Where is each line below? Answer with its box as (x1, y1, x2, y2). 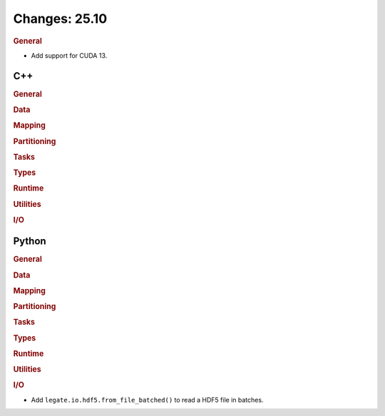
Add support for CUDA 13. (31, 51, 108, 60)
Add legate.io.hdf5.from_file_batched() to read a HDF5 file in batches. (31, 395, 264, 404)
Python (13, 235, 46, 248)
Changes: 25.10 (13, 11, 108, 26)
